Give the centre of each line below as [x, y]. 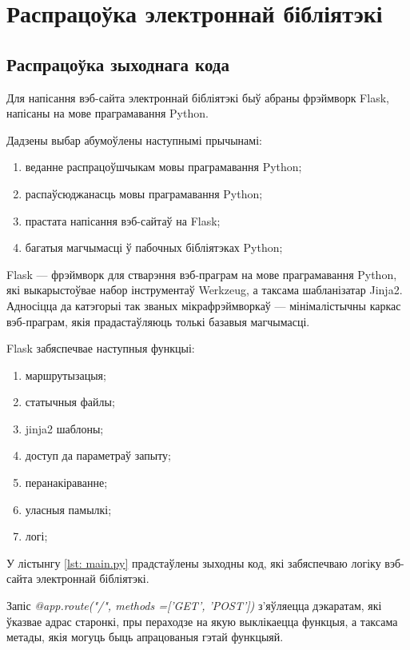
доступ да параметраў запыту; [98, 455]
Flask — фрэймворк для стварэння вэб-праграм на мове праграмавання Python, [202, 274]
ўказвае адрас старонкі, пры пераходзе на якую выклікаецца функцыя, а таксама [202, 621]
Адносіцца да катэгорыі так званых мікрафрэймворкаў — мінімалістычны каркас [204, 305]
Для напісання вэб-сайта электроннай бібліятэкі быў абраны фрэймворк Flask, [198, 97]
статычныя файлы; [70, 402]
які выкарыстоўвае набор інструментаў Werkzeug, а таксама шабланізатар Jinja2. [205, 290]
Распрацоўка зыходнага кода [118, 64]
